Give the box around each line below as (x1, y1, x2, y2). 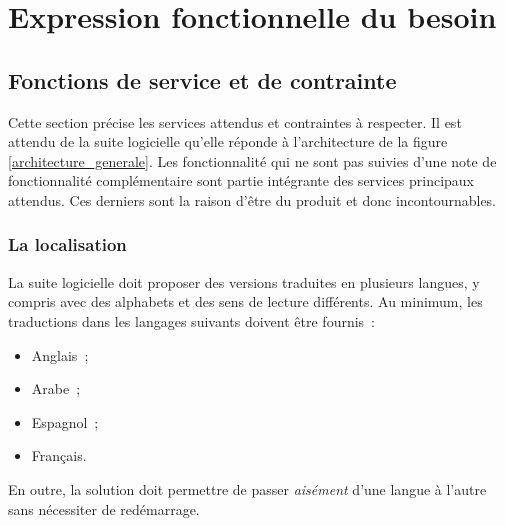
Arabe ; (31, 378, 81, 399)
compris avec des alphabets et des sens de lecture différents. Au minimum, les (8, 291, 483, 312)
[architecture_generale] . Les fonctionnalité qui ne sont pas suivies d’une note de (8, 150, 497, 171)
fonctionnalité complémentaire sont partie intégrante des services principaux (8, 170, 475, 191)
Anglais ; (31, 344, 89, 365)
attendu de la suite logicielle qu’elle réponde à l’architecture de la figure (8, 131, 448, 152)
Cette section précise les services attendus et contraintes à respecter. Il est (8, 111, 462, 132)
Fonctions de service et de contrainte (8, 64, 397, 95)
